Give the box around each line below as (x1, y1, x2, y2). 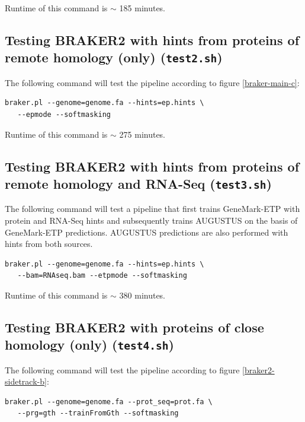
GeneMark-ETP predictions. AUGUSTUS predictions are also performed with (5, 226, 288, 238)
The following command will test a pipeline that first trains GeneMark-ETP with (5, 202, 300, 215)
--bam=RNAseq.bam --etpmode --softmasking (17, 271, 187, 280)
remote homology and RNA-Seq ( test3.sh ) (5, 174, 272, 192)
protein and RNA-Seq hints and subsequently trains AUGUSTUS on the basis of (5, 214, 298, 226)
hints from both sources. (5, 237, 93, 250)
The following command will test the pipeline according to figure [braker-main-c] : (5, 76, 300, 88)
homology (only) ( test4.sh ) (5, 335, 174, 354)
